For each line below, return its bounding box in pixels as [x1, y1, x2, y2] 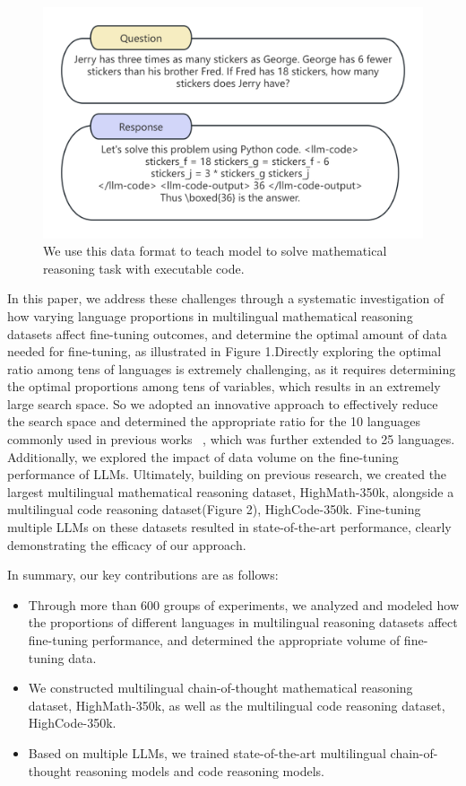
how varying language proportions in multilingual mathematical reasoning [7, 306, 413, 325]
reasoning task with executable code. [43, 258, 245, 277]
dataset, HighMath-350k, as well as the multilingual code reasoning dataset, [28, 695, 445, 714]
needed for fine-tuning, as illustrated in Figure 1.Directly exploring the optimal [7, 342, 442, 361]
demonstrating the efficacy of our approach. [7, 535, 246, 554]
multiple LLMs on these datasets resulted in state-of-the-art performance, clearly [7, 518, 452, 537]
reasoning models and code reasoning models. [75, 761, 324, 780]
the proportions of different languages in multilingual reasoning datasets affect [28, 613, 458, 632]
